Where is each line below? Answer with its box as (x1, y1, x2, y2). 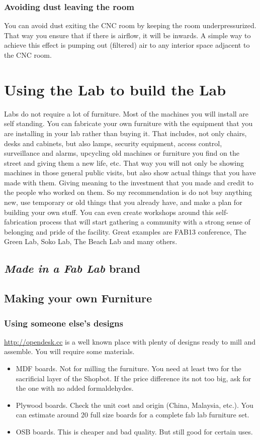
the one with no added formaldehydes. (16, 383, 134, 393)
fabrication (4, 216, 37, 227)
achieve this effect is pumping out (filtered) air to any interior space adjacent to (4, 40, 250, 50)
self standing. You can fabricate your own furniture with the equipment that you (4, 118, 253, 129)
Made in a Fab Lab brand (4, 261, 140, 276)
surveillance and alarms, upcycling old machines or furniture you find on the (4, 148, 239, 158)
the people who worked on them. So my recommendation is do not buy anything (4, 187, 252, 197)
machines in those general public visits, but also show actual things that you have (4, 167, 256, 178)
